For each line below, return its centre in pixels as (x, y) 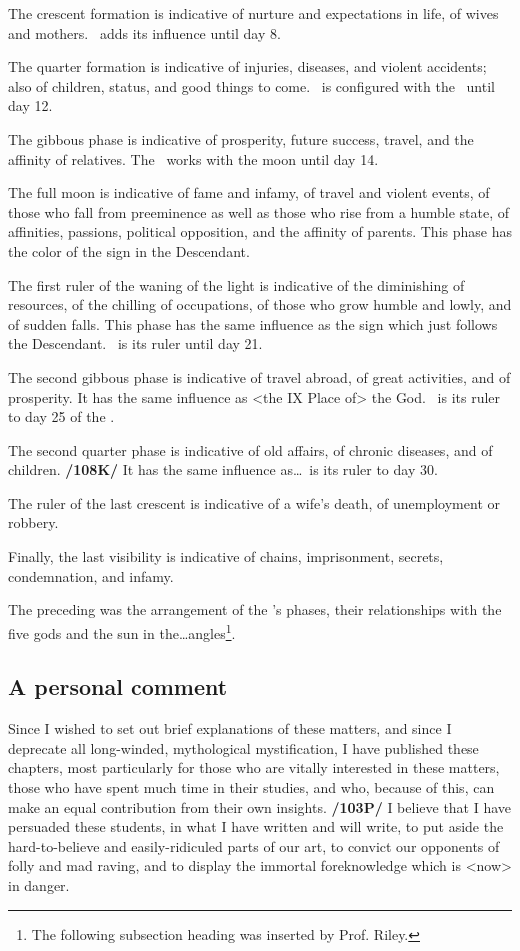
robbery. (33, 522)
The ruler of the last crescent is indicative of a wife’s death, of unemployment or (254, 502)
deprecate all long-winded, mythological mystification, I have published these (243, 747)
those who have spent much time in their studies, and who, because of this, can (251, 787)
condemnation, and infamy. (91, 575)
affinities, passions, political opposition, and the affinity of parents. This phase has (260, 231)
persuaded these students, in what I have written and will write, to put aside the (256, 826)
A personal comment (118, 686)
